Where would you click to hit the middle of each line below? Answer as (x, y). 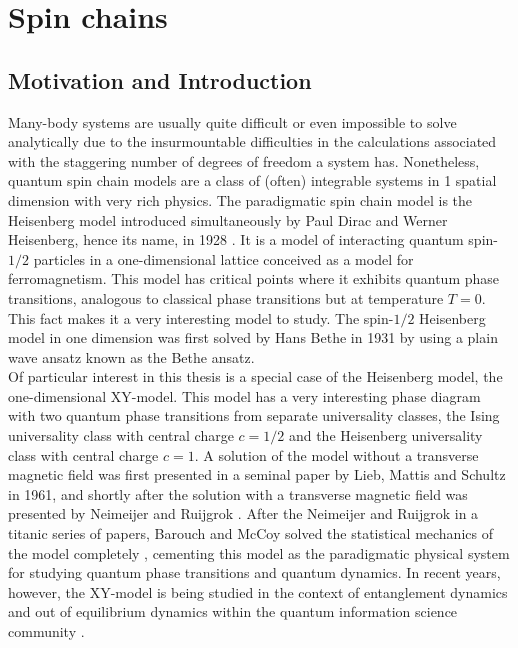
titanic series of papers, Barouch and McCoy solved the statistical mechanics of (250, 533)
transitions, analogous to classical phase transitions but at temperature (226, 297)
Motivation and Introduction (160, 79)
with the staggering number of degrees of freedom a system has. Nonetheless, (244, 160)
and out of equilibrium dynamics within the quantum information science (233, 611)
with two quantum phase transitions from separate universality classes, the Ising (254, 415)
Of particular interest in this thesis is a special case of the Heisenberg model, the (255, 376)
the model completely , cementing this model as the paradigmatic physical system (259, 552)
